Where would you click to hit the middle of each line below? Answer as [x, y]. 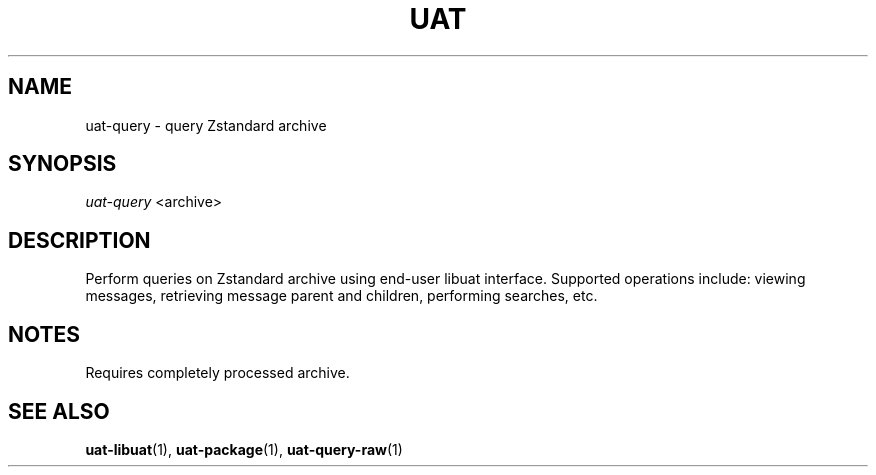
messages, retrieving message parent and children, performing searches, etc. [341, 296]
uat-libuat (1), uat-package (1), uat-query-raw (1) [244, 449]
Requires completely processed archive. [217, 373]
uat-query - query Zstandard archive [206, 125]
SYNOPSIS [62, 164]
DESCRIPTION [79, 240]
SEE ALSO [59, 411]
